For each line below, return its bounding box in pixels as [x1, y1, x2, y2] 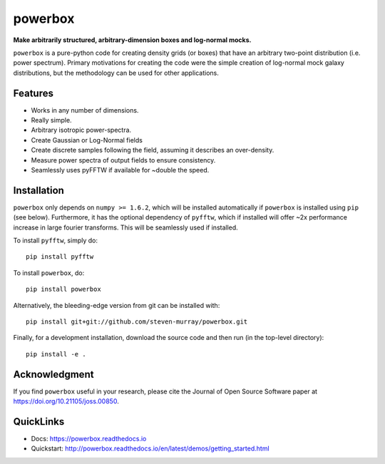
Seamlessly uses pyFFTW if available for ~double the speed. [31, 165, 210, 174]
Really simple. [31, 116, 72, 125]
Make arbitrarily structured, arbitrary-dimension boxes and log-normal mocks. [13, 36, 252, 44]
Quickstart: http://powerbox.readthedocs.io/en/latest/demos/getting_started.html [31, 444, 270, 453]
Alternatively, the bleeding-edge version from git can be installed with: [13, 301, 220, 309]
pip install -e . [26, 350, 86, 358]
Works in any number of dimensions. [31, 105, 139, 114]
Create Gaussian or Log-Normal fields [31, 135, 143, 144]
